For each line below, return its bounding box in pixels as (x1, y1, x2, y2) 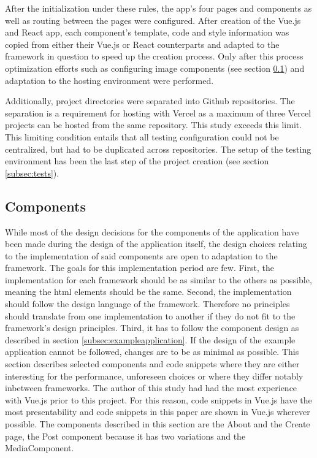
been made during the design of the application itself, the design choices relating (5, 237, 307, 250)
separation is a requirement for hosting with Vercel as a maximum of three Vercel (5, 106, 311, 119)
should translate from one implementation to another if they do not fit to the (5, 309, 296, 322)
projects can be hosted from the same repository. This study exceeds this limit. (5, 118, 302, 131)
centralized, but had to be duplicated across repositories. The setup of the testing (5, 142, 311, 155)
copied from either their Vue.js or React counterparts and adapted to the (5, 37, 280, 50)
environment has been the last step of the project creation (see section (5, 155, 269, 167)
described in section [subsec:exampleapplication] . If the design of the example (5, 333, 296, 346)
